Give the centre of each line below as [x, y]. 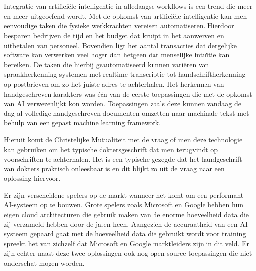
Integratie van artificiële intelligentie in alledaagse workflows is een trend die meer [128, 6]
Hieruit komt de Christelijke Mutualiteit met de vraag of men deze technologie [123, 139]
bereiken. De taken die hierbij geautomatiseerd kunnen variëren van [107, 64]
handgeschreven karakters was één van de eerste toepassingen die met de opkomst [128, 93]
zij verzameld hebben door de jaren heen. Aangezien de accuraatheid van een [121, 224]
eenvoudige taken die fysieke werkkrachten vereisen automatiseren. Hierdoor [119, 26]
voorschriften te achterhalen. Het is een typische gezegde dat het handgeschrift [123, 159]
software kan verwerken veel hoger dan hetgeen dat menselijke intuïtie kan [117, 55]
